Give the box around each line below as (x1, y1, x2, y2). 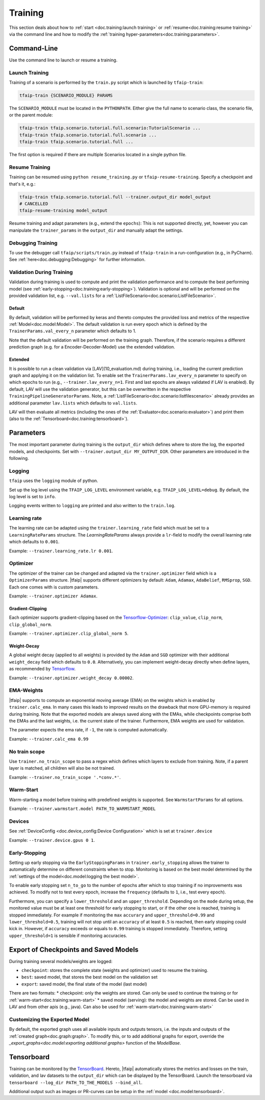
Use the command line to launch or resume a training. (9, 57, 118, 63)
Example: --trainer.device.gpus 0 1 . (9, 837, 95, 843)
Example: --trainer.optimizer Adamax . (9, 593, 98, 599)
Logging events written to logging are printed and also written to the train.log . (9, 503, 176, 509)
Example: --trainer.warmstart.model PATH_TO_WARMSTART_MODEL (9, 805, 156, 812)
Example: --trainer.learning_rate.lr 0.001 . (9, 548, 113, 554)
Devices (9, 818, 29, 825)
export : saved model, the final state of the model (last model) (21, 981, 147, 987)
